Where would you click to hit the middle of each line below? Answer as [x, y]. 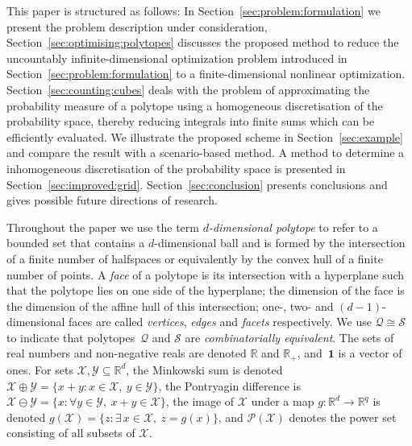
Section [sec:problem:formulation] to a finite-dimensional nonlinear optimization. [206, 74]
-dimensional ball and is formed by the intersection [280, 243]
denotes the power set [343, 417]
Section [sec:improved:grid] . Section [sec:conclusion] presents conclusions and [197, 184]
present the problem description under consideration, [137, 26]
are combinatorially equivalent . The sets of [289, 337]
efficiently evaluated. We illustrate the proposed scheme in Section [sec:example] [205, 136]
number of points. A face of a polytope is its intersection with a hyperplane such [206, 274]
